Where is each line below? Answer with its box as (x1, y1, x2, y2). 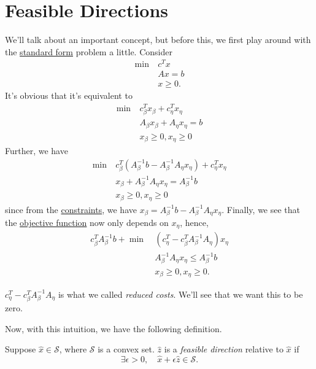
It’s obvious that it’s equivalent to (5, 89, 133, 102)
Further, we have (5, 144, 68, 157)
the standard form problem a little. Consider (5, 45, 172, 58)
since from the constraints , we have (5, 203, 137, 216)
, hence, (180, 216, 209, 229)
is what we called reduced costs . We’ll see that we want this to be (58, 287, 303, 300)
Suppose (5, 343, 36, 355)
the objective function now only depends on (5, 216, 169, 229)
